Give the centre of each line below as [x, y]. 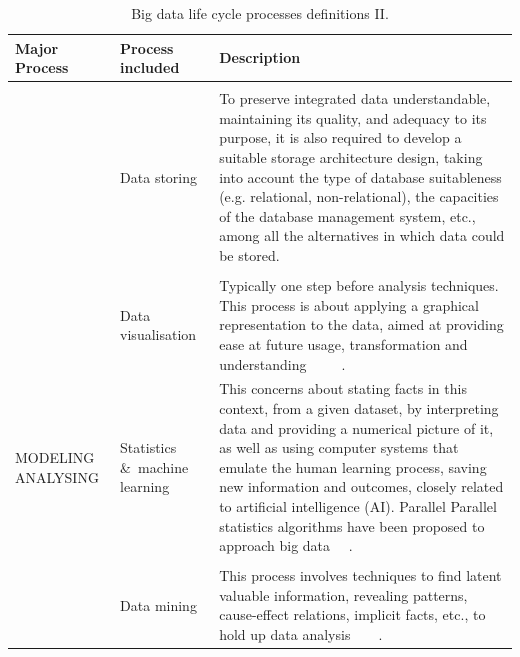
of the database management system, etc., [347, 215]
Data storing [159, 176]
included [150, 67]
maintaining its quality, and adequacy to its [353, 117]
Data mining [158, 604]
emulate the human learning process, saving [353, 466]
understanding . [282, 363]
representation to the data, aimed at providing [361, 324]
